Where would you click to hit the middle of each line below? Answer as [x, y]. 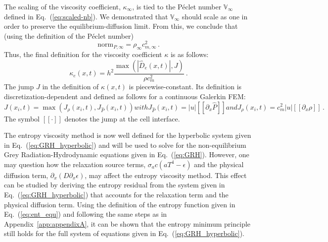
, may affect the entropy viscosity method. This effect [166, 175]
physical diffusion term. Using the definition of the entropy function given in [120, 204]
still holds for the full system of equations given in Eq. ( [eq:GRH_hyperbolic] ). [124, 233]
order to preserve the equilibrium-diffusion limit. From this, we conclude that [121, 26]
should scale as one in [215, 16]
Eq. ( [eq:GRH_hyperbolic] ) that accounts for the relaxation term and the [116, 195]
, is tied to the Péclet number [177, 6]
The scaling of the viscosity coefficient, [62, 6]
